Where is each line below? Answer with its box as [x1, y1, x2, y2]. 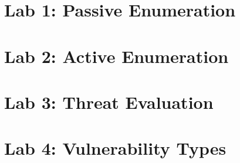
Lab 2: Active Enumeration [4, 44, 229, 68]
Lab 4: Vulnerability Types [4, 136, 227, 160]
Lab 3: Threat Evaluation [4, 89, 214, 114]
